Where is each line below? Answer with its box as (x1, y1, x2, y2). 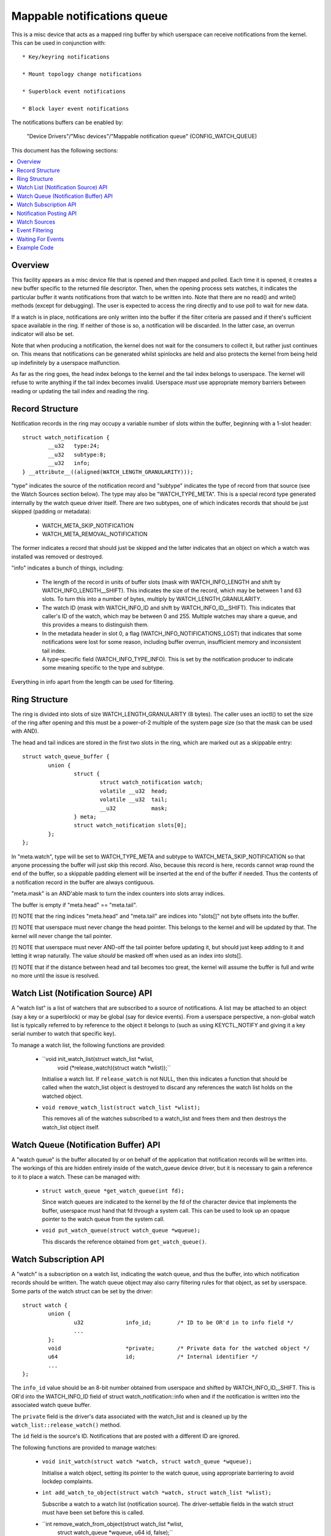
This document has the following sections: (11, 146, 119, 154)
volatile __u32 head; (99, 787, 168, 794)
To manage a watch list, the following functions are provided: (11, 1041, 165, 1049)
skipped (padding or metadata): (11, 507, 91, 515)
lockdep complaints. (42, 1478, 93, 1485)
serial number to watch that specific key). (11, 1030, 116, 1038)
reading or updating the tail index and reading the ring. (11, 387, 150, 394)
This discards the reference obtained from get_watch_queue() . (42, 1238, 207, 1245)
